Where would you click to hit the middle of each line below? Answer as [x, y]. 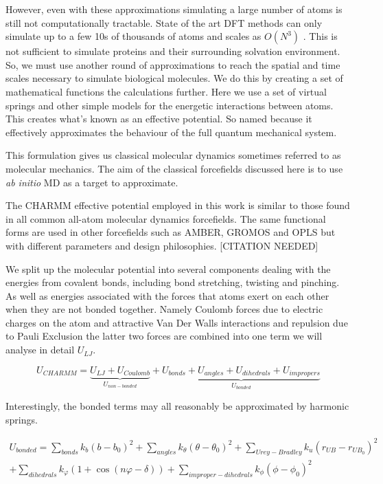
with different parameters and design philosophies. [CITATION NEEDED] [162, 245]
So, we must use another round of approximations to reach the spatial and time [173, 64]
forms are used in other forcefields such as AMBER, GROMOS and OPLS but [171, 232]
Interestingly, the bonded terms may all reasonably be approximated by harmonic [177, 405]
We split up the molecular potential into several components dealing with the [168, 268]
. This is [320, 36]
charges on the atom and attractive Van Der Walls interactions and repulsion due [177, 322]
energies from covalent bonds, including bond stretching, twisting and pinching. [173, 282]
